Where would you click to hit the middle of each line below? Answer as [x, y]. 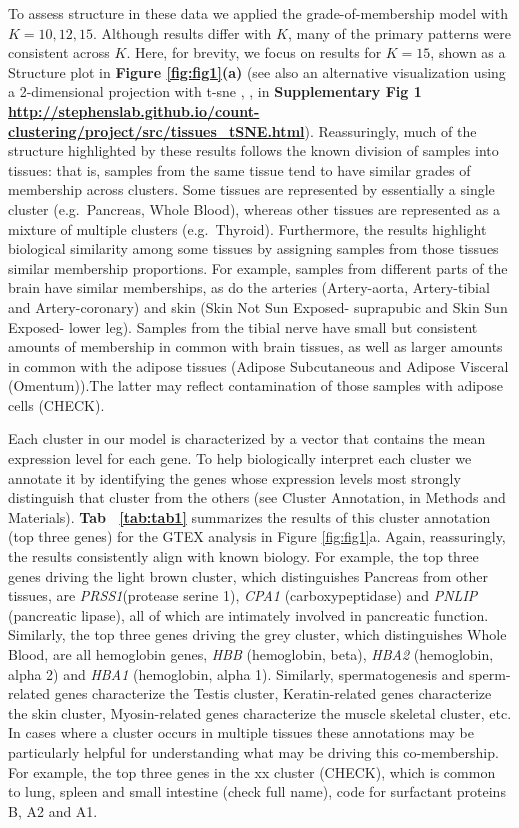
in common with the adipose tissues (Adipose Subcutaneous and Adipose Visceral [258, 365]
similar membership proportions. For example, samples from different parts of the [258, 267]
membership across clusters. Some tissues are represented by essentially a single [251, 189]
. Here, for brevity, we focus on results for [254, 52]
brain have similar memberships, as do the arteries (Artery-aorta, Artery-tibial [249, 287]
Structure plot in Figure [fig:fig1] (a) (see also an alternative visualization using [257, 71]
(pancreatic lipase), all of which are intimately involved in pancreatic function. [248, 614]
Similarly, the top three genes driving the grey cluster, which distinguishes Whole [257, 634]
